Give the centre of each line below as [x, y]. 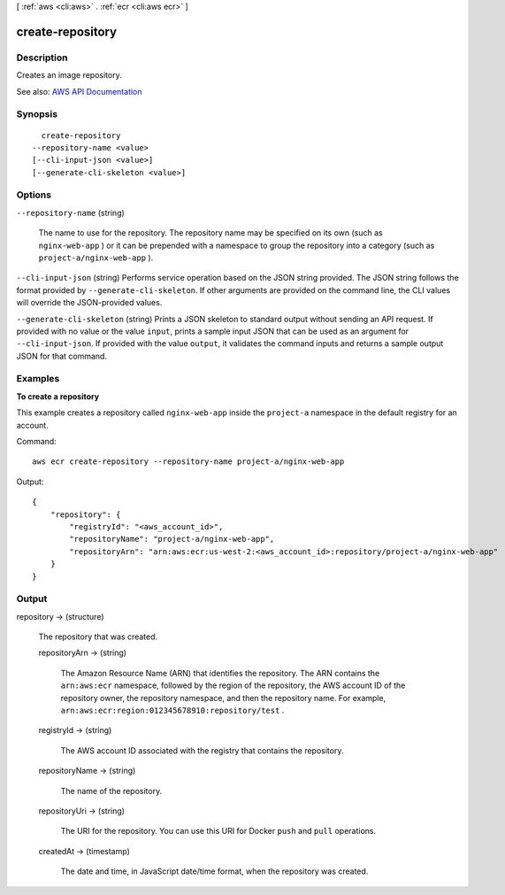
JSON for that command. [62, 356]
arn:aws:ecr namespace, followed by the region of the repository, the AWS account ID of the [233, 685]
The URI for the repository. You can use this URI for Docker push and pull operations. [218, 831]
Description [42, 58]
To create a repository [58, 396]
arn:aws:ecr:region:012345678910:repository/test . [172, 710]
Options [34, 195]
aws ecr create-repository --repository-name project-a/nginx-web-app [188, 462]
